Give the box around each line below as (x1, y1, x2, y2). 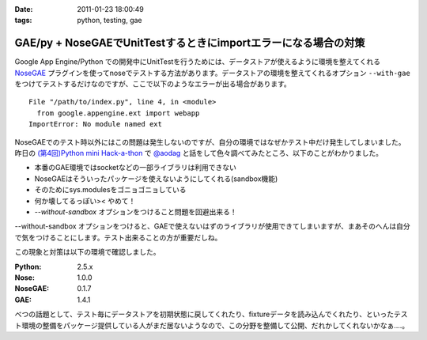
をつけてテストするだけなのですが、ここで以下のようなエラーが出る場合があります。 (14, 79, 292, 89)
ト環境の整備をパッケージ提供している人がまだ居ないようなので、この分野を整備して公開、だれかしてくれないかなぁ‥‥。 (14, 320, 410, 330)
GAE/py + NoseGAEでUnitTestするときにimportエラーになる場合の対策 (14, 36, 365, 50)
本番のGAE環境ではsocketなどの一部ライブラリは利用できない (34, 163, 237, 172)
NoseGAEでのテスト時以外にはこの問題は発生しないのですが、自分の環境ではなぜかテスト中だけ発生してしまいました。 (14, 137, 406, 146)
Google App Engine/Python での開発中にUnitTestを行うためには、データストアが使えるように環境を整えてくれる (14, 57, 381, 66)
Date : (14, 5, 33, 13)
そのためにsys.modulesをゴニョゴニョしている (34, 185, 187, 195)
